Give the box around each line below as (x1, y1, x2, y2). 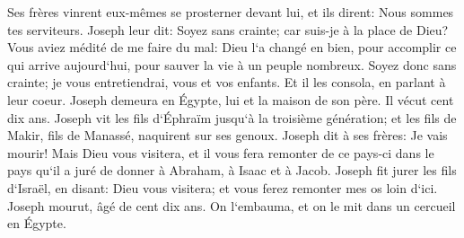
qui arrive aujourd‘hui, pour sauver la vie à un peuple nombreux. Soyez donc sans (7, 55, 457, 74)
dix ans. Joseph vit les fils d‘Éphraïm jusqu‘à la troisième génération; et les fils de (7, 108, 457, 127)
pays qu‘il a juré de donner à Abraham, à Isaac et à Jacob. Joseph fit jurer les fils (7, 161, 457, 180)
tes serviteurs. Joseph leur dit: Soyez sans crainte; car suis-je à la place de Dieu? (7, 20, 449, 39)
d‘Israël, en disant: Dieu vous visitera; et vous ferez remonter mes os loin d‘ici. (7, 178, 438, 197)
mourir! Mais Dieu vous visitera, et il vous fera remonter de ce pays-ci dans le (7, 143, 434, 162)
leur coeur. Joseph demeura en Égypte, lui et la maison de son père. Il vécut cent (7, 90, 454, 109)
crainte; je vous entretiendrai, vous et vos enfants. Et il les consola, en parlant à (7, 73, 446, 92)
